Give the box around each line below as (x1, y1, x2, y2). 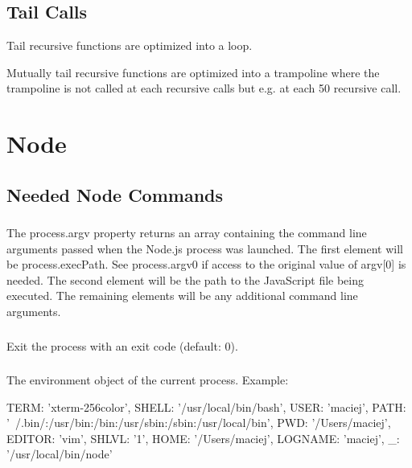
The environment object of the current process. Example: (6, 372, 289, 388)
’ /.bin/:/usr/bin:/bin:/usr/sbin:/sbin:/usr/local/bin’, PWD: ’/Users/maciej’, (6, 414, 391, 431)
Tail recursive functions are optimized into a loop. (6, 37, 253, 54)
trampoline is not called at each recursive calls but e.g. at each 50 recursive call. (6, 80, 402, 96)
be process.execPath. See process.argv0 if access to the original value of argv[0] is (6, 256, 406, 273)
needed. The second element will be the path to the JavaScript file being (6, 271, 365, 288)
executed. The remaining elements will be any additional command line (6, 287, 358, 304)
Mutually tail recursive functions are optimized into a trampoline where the (6, 64, 380, 80)
